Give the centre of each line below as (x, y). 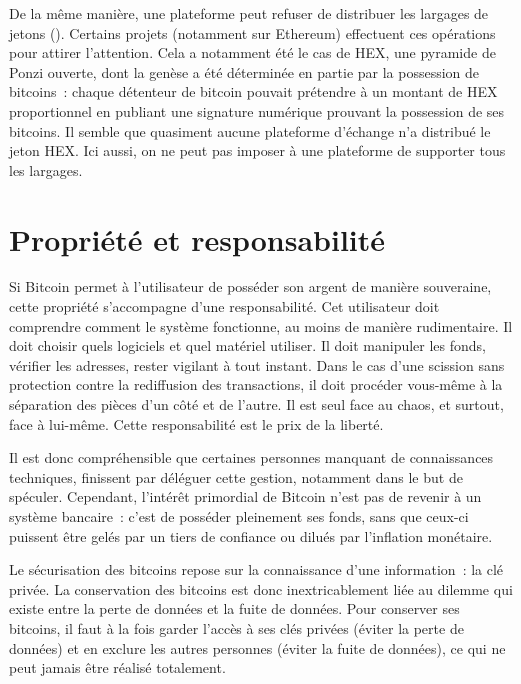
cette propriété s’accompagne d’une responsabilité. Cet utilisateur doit (224, 306)
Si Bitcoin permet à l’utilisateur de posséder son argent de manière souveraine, (250, 286)
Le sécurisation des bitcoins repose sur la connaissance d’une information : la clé (256, 569)
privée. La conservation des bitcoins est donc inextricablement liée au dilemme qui (261, 588)
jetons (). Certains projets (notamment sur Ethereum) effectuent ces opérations (252, 32)
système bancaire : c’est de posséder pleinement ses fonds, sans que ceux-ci (239, 516)
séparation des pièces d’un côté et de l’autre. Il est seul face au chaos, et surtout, (256, 404)
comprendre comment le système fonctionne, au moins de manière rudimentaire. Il (261, 325)
